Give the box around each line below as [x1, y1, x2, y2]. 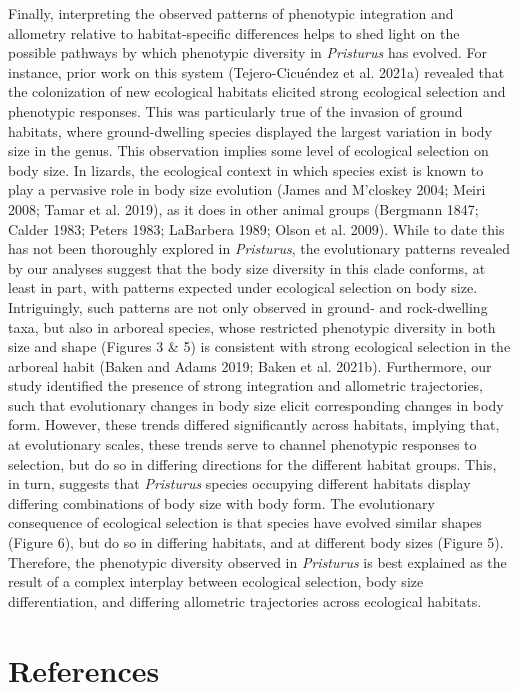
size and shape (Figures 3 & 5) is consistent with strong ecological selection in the [8, 336, 511, 357]
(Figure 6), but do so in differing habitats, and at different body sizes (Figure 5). [8, 532, 504, 553]
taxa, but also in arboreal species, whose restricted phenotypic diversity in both [8, 316, 496, 337]
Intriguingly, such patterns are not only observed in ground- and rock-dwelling [8, 296, 488, 317]
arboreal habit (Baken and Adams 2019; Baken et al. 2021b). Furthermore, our [8, 355, 492, 376]
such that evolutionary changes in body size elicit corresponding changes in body [8, 394, 504, 415]
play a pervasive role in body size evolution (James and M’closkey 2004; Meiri [8, 179, 486, 200]
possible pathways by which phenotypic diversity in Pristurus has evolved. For [8, 42, 487, 63]
